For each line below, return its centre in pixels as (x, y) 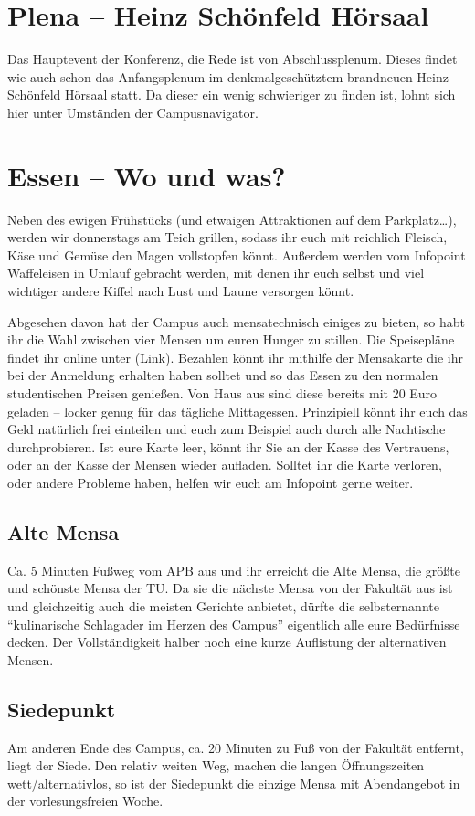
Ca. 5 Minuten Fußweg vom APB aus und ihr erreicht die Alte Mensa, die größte (234, 570)
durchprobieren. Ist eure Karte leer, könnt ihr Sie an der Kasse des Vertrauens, (228, 446)
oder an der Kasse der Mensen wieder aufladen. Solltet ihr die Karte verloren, (225, 465)
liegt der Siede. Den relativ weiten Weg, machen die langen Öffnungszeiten (216, 765)
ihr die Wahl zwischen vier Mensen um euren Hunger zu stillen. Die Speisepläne (231, 339)
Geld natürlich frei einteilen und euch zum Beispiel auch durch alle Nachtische (227, 429)
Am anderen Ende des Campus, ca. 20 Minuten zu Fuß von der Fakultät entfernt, (236, 747)
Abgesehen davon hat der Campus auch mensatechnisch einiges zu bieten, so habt (236, 321)
